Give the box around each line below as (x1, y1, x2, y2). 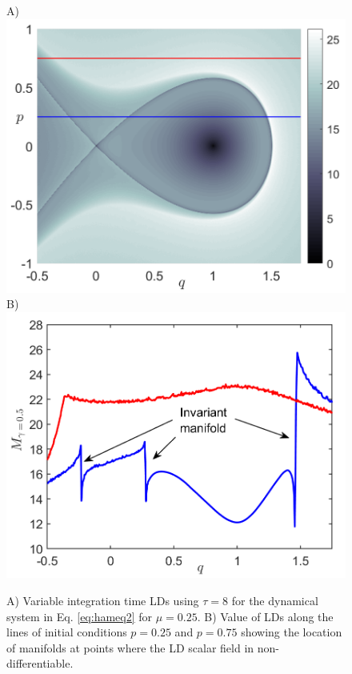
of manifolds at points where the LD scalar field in (6, 639, 254, 656)
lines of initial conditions (6, 624, 127, 640)
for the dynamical (231, 592, 318, 608)
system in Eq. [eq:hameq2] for (6, 608, 153, 624)
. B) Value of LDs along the (197, 608, 334, 624)
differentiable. (6, 655, 74, 672)
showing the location (241, 624, 342, 640)
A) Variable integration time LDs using (6, 592, 199, 608)
